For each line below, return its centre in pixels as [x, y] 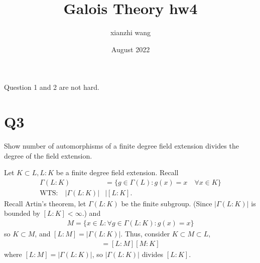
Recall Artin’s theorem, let [45, 203]
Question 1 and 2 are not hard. [52, 87]
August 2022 [131, 49]
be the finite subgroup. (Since [167, 203]
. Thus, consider [145, 234]
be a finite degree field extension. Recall [117, 172]
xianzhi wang [131, 32]
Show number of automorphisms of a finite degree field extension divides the [121, 146]
